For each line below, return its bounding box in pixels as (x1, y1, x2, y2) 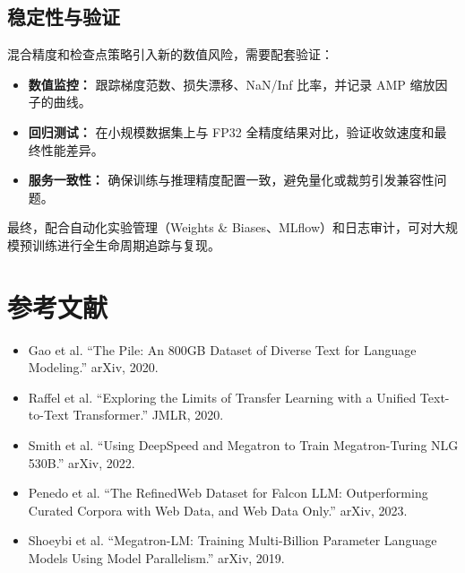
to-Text (28, 405, 69, 424)
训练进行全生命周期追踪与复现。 (31, 235, 220, 254)
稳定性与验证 (7, 3, 120, 30)
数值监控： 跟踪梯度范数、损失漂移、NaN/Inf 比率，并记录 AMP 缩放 (28, 74, 435, 93)
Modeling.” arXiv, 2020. (28, 358, 159, 377)
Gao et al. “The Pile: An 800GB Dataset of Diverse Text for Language (28, 340, 417, 359)
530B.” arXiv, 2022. (28, 453, 135, 472)
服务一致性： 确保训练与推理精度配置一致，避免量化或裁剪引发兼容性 (28, 170, 435, 189)
